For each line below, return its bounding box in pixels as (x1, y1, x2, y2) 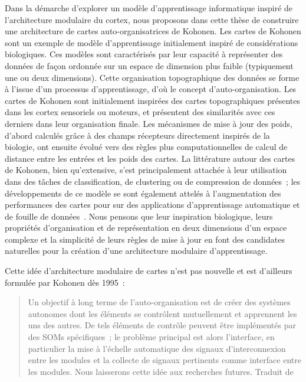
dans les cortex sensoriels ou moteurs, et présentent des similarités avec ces (5, 106, 275, 118)
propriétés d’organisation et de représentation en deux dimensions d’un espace (5, 221, 287, 234)
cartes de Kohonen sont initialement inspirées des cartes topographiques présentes (5, 94, 300, 106)
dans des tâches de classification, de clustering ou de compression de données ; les (5, 175, 301, 187)
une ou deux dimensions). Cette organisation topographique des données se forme (5, 71, 300, 83)
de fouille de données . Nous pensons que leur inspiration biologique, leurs (5, 210, 273, 222)
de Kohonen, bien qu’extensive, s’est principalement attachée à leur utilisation (5, 164, 287, 176)
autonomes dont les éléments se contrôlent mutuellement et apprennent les (28, 307, 297, 319)
